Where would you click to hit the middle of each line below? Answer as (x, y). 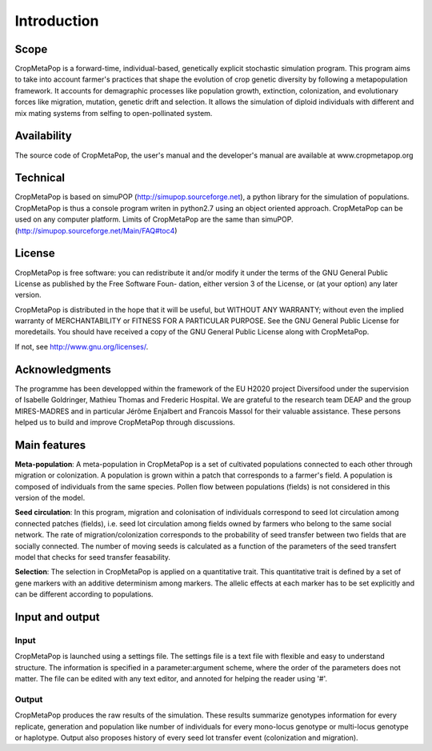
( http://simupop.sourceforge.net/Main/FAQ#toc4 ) (96, 230)
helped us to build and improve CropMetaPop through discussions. (125, 422)
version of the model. (50, 498)
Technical (40, 178)
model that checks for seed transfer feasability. (93, 557)
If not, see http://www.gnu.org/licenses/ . (82, 346)
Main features (50, 445)
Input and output (57, 617)
